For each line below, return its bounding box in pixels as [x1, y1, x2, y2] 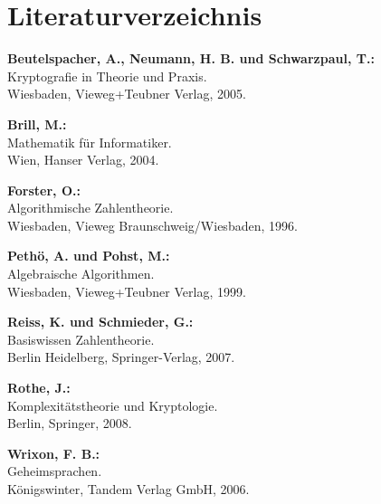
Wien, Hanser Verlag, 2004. [7, 150, 159, 169]
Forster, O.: [7, 180, 81, 199]
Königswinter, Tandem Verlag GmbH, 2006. [7, 480, 250, 498]
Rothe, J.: [7, 378, 71, 397]
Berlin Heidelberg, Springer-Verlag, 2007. [7, 347, 235, 366]
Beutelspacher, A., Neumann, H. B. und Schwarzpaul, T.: [7, 49, 375, 68]
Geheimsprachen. [7, 461, 102, 480]
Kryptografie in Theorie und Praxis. [7, 66, 207, 85]
